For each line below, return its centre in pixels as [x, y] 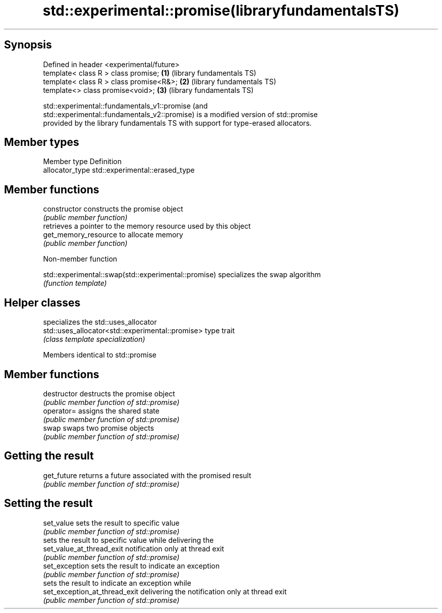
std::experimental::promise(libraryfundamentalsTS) [221, 11]
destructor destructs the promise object [109, 393]
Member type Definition [82, 162]
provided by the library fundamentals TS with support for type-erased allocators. [177, 123]
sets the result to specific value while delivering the [128, 540]
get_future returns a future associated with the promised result [147, 475]
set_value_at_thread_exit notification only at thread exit [134, 548]
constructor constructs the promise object [113, 209]
